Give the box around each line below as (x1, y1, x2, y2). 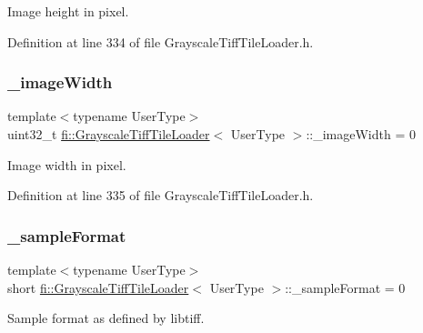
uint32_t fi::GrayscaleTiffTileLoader (7, 125, 210, 143)
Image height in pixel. (7, 2, 129, 20)
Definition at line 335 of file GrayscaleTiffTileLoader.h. (7, 186, 314, 205)
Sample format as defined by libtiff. (7, 308, 205, 328)
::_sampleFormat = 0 (285, 277, 406, 297)
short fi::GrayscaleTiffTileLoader (7, 277, 189, 297)
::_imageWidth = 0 (306, 125, 416, 143)
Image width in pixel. (7, 155, 126, 174)
